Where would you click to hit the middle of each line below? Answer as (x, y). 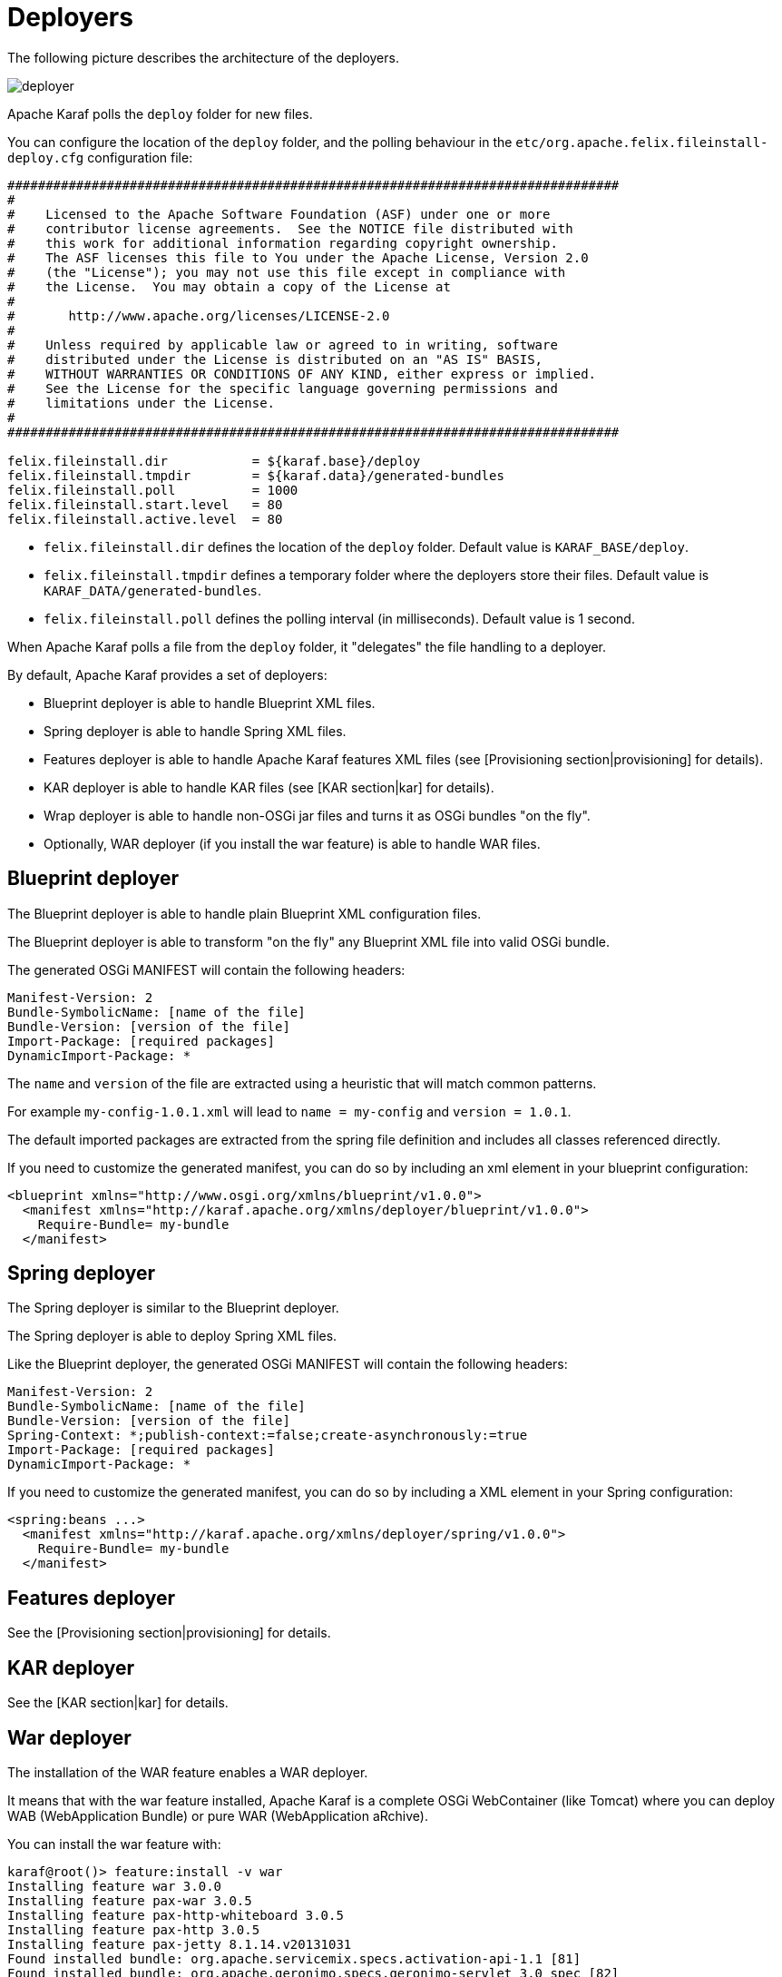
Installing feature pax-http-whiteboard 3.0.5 (176, 1915)
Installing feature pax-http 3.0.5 (134, 1929)
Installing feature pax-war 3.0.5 (130, 1900)
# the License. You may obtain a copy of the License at (229, 286)
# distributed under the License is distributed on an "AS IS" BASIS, (275, 359)
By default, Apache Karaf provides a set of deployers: (167, 674)
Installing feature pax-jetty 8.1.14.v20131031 (180, 1944)
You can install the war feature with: (114, 1844)
